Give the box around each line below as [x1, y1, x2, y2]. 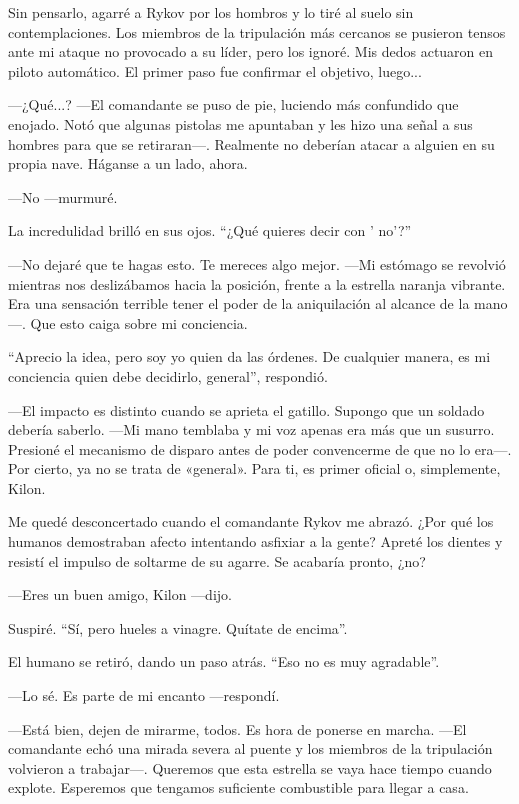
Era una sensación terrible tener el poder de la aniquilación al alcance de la [8, 293, 470, 314]
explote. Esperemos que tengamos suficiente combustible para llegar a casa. [8, 777, 469, 798]
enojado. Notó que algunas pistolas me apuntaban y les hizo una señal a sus [8, 113, 473, 134]
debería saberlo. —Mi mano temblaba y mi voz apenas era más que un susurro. [8, 419, 495, 440]
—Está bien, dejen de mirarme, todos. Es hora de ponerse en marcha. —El [8, 718, 467, 739]
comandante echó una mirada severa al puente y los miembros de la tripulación [8, 738, 493, 759]
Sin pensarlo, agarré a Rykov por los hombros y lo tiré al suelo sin [8, 2, 414, 22]
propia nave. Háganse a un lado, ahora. [8, 153, 248, 174]
